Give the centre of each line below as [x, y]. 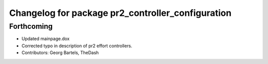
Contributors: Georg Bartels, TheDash [60, 53]
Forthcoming [31, 26]
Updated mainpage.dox [45, 39]
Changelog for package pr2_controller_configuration [120, 13]
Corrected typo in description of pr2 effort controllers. [77, 46]
